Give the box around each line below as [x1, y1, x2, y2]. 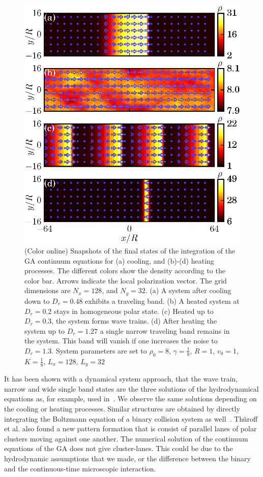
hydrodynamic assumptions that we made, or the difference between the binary [4, 453, 251, 463]
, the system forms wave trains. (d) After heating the [51, 315, 217, 326]
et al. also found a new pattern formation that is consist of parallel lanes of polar [4, 423, 257, 434]
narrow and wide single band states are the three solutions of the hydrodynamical [4, 383, 259, 394]
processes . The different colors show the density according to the [24, 265, 225, 276]
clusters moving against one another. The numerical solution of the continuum [4, 433, 248, 443]
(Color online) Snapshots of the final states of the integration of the [24, 245, 236, 256]
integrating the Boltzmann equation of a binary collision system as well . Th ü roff [4, 413, 258, 424]
